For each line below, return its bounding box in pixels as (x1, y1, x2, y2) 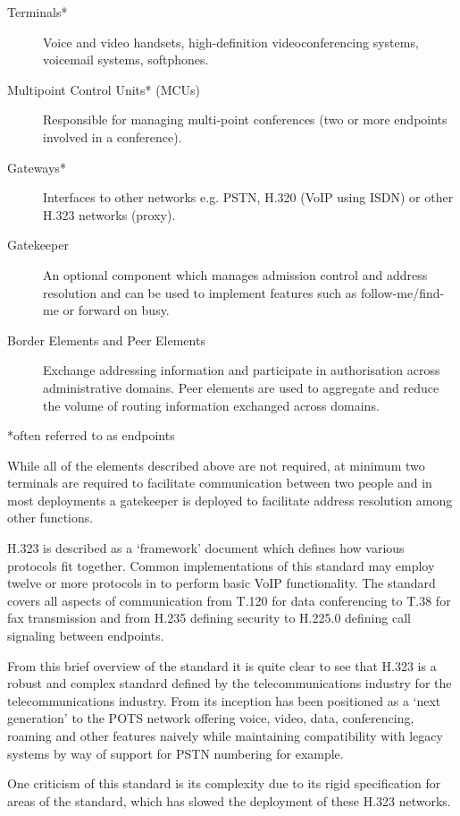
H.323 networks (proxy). (43, 205, 176, 224)
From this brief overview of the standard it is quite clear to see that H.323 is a (7, 656, 437, 675)
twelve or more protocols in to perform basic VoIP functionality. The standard (7, 574, 436, 592)
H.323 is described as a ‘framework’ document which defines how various (7, 539, 405, 557)
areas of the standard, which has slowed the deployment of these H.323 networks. (7, 791, 451, 810)
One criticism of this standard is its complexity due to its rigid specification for (7, 774, 441, 793)
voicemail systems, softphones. (43, 50, 209, 69)
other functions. (7, 508, 94, 527)
